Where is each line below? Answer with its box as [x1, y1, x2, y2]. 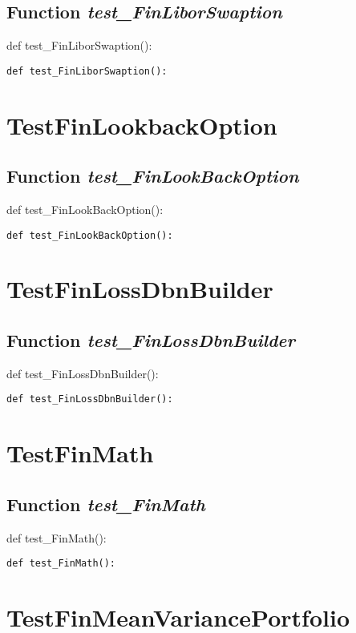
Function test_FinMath [6, 491, 205, 516]
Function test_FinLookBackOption [6, 163, 299, 188]
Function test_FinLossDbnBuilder [6, 328, 296, 353]
